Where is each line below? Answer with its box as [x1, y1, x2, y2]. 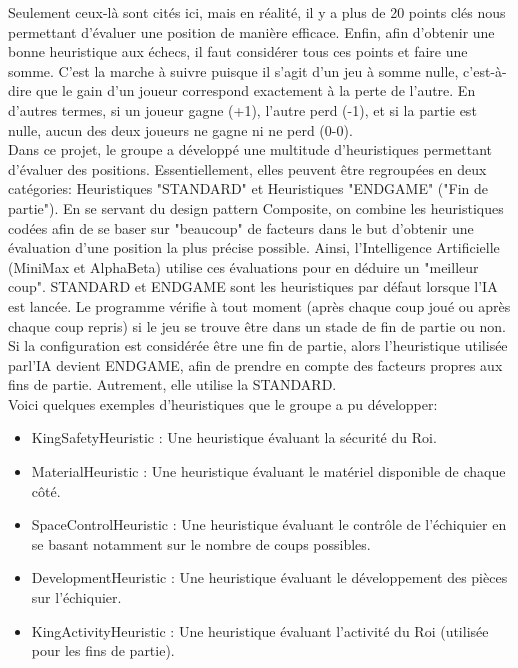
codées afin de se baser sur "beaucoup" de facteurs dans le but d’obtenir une [8, 217, 474, 238]
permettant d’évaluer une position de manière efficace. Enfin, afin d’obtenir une [8, 21, 495, 42]
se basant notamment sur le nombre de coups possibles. [31, 533, 371, 554]
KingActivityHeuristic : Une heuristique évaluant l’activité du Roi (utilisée [31, 620, 489, 641]
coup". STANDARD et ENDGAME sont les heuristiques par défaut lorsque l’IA [8, 276, 498, 297]
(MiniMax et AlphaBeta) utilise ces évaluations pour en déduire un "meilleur [8, 256, 479, 277]
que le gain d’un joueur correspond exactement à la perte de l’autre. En [36, 80, 476, 101]
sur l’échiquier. [31, 587, 122, 608]
